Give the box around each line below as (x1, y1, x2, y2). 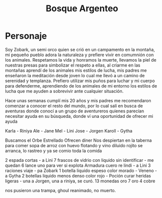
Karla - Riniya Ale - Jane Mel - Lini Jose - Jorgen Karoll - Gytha (5, 128, 133, 133)
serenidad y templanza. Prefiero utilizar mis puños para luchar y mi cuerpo (5, 78, 155, 84)
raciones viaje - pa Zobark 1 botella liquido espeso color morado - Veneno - (5, 167, 157, 174)
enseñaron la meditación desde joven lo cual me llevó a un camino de (5, 72, 145, 78)
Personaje (5, 30, 47, 42)
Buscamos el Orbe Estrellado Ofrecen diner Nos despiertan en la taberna (5, 137, 152, 143)
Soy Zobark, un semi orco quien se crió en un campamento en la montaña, (5, 46, 155, 52)
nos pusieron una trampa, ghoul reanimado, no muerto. (5, 187, 116, 193)
